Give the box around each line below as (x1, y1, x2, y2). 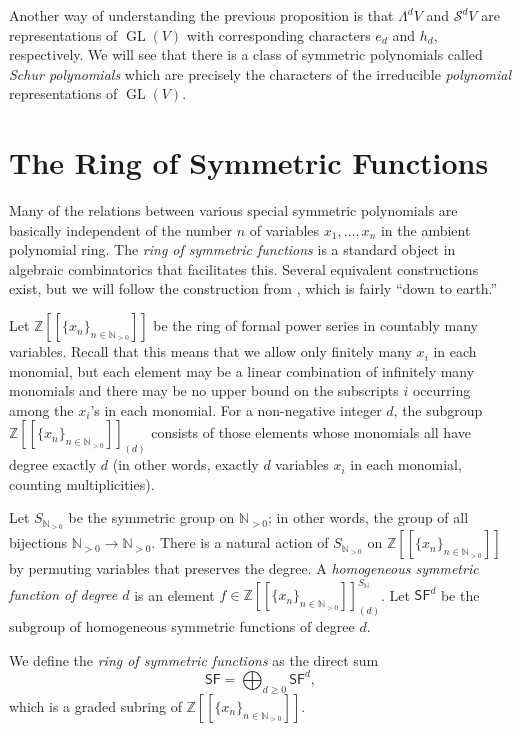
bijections (9, 532, 68, 553)
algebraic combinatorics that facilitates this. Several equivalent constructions (9, 258, 479, 279)
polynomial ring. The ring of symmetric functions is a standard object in (9, 239, 456, 260)
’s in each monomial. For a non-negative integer (90, 399, 382, 420)
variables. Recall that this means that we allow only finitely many (9, 341, 412, 362)
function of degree (9, 584, 118, 605)
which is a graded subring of (9, 695, 182, 716)
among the (9, 399, 74, 420)
